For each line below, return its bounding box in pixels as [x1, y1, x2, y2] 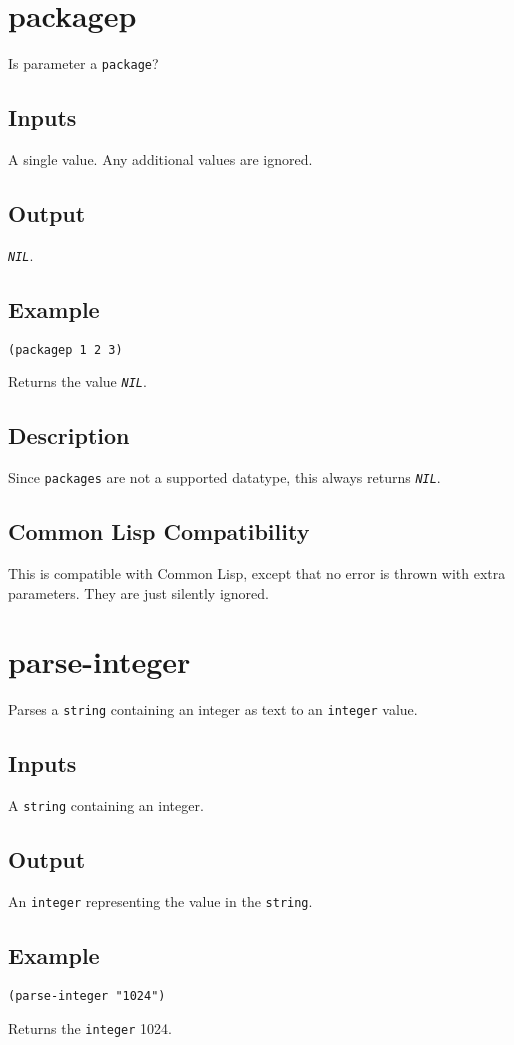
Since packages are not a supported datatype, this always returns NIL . [8, 467, 441, 488]
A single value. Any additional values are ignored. [8, 148, 313, 169]
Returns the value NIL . [8, 371, 147, 392]
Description [8, 420, 130, 451]
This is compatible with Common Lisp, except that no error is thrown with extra [8, 563, 506, 584]
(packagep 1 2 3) [8, 342, 123, 357]
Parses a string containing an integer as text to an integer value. [8, 699, 418, 720]
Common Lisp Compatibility [8, 516, 310, 547]
